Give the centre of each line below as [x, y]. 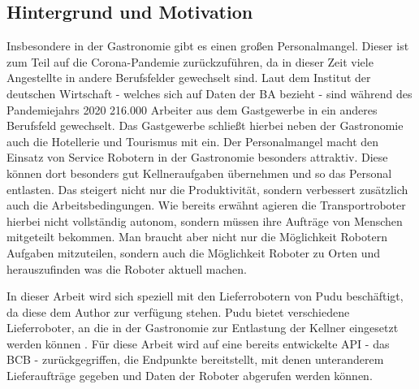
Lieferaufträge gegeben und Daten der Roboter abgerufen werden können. [190, 376]
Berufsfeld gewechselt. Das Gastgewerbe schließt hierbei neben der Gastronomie [205, 125]
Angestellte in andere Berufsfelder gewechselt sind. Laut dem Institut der [189, 78]
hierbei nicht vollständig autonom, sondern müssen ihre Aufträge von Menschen [205, 220]
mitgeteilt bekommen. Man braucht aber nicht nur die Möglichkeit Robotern [197, 237]
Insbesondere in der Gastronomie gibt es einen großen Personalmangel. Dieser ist [208, 46]
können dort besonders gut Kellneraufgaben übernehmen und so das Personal [199, 173]
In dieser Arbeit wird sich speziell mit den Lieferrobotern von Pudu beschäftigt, [205, 296]
